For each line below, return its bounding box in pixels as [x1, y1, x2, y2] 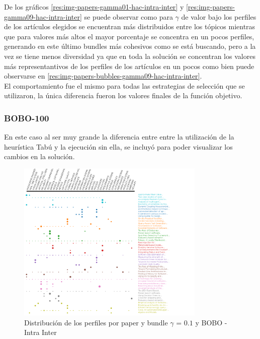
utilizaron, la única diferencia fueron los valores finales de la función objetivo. [4, 90, 242, 101]
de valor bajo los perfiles [181, 11, 256, 22]
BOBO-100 [4, 111, 49, 124]
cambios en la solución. [4, 151, 75, 162]
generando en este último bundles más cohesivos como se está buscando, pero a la [4, 41, 256, 51]
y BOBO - [195, 317, 227, 327]
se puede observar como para [84, 11, 173, 22]
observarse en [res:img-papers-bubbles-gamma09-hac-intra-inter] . [4, 71, 202, 81]
